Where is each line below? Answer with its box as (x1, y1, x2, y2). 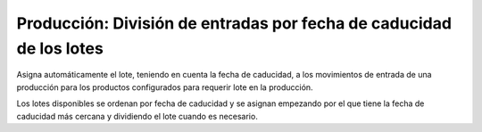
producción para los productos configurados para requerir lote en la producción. (16, 81, 313, 93)
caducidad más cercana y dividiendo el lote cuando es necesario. (16, 111, 258, 121)
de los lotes (16, 38, 104, 58)
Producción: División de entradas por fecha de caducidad (16, 13, 453, 33)
